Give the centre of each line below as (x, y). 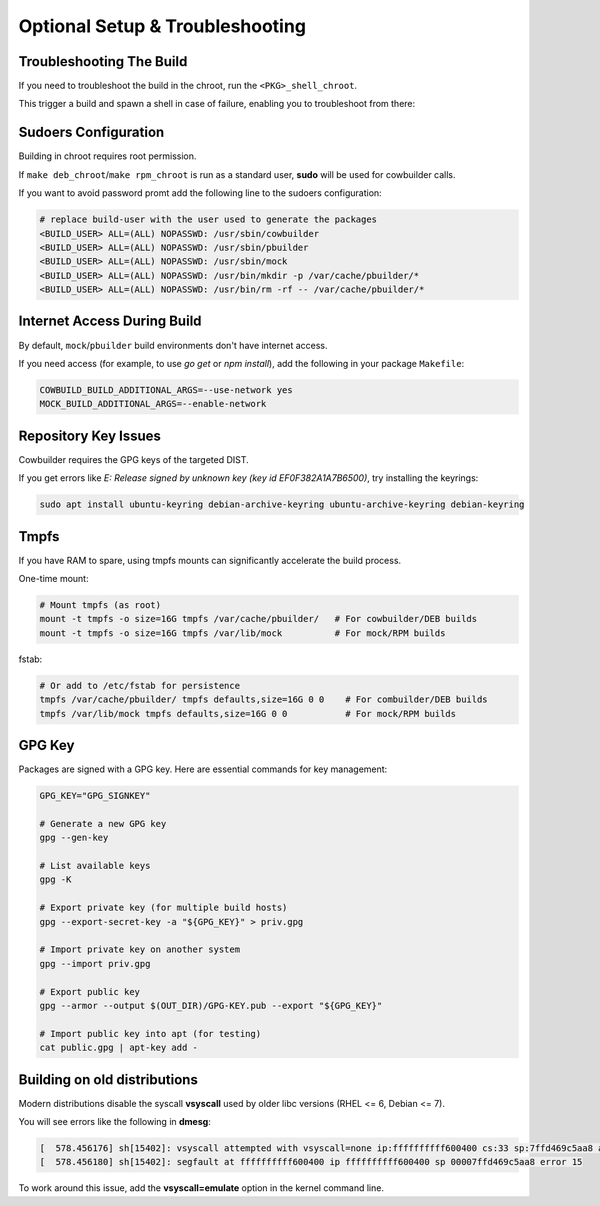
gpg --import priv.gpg (95, 963)
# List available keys (95, 866)
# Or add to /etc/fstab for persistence (139, 685)
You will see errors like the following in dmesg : (115, 1122)
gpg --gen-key (74, 838)
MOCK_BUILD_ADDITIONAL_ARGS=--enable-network (153, 404)
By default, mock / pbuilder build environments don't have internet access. (173, 345)
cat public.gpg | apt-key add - (119, 1048)
